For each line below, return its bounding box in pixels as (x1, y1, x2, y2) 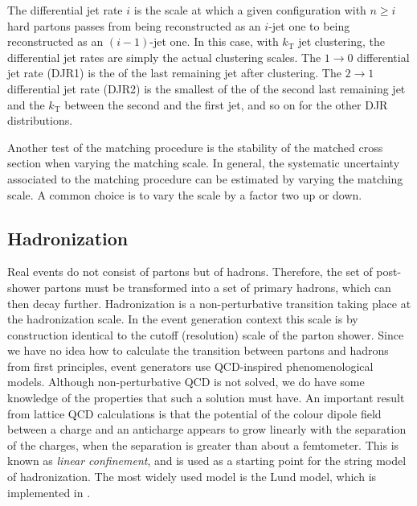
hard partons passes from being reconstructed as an (7, 17, 261, 34)
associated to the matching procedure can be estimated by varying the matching (7, 170, 403, 187)
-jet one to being (268, 17, 350, 34)
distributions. (7, 112, 73, 129)
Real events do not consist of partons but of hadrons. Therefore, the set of (7, 263, 373, 280)
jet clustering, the (298, 33, 386, 50)
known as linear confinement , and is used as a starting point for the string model (7, 452, 407, 469)
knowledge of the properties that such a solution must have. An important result (7, 389, 405, 406)
